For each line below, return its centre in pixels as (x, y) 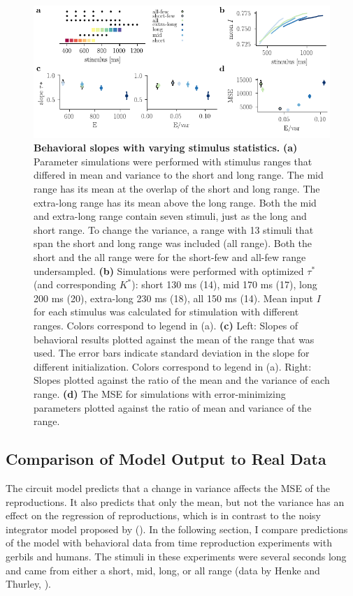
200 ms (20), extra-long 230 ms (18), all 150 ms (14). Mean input (174, 298)
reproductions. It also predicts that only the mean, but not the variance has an (175, 501)
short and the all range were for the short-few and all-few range (170, 257)
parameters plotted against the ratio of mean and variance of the (173, 407)
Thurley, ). (29, 584)
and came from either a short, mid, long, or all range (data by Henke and (163, 570)
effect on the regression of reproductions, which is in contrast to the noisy (163, 515)
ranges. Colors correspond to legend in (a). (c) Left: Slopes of (166, 325)
